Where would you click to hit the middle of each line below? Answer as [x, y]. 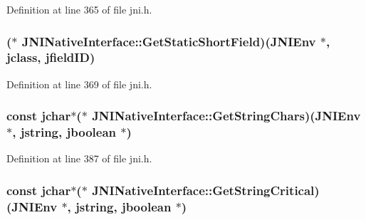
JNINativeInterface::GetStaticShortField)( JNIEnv [169, 41]
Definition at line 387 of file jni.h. [79, 158]
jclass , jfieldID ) [51, 57]
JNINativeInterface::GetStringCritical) [206, 190]
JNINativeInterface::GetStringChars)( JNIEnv [226, 116]
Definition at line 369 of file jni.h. [79, 84]
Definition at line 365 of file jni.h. [79, 9]
